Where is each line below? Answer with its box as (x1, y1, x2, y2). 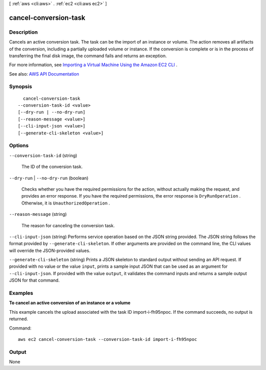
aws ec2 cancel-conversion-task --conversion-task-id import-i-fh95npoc (18, 336, 197, 342)
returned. (9, 316, 28, 322)
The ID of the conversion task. (21, 164, 83, 170)
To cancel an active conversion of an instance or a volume (9, 300, 131, 306)
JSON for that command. (9, 277, 60, 284)
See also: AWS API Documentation (9, 71, 79, 77)
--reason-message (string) (9, 211, 67, 217)
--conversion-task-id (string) (9, 152, 77, 158)
